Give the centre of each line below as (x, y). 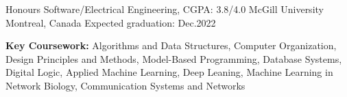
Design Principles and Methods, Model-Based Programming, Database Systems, (174, 58)
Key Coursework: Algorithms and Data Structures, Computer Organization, (171, 45)
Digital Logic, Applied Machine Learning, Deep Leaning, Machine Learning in (169, 72)
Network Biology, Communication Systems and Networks (125, 85)
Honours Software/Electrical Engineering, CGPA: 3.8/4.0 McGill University (165, 9)
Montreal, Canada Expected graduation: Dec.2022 (111, 22)
